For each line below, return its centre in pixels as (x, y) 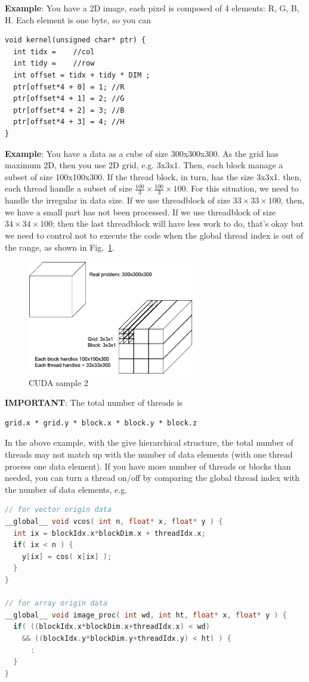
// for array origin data (56, 604)
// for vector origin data (58, 510)
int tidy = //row (54, 64)
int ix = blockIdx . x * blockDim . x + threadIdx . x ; (109, 533)
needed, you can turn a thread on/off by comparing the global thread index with (152, 478)
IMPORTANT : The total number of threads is (94, 402)
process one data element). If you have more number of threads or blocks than (148, 466)
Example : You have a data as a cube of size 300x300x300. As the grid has (142, 153)
